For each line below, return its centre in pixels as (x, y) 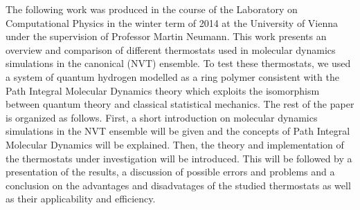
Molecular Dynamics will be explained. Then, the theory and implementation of (175, 144)
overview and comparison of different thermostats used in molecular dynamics (171, 49)
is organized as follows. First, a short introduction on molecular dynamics (162, 117)
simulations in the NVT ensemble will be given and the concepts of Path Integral (178, 131)
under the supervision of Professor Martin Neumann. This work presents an (166, 36)
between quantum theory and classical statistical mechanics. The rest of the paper (180, 104)
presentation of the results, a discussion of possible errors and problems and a (170, 172)
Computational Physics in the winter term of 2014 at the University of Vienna (172, 22)
